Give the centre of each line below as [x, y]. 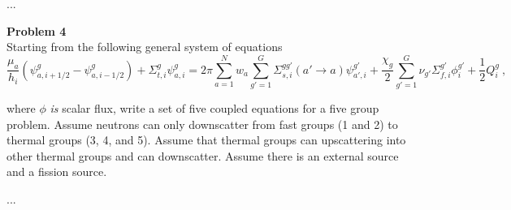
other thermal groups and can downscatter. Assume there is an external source [203, 155]
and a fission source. [57, 171]
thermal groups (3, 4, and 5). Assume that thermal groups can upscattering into [206, 140]
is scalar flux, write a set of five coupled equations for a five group [214, 107]
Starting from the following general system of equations [145, 47]
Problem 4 [37, 30]
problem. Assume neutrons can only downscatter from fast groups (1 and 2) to [202, 124]
